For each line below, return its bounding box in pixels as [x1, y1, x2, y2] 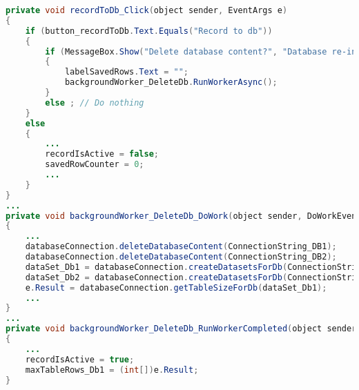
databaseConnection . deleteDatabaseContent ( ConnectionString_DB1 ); [25, 242, 337, 252]
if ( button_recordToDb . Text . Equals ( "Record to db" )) [25, 26, 273, 36]
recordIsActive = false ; [45, 149, 159, 159]
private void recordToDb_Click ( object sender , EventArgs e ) [6, 6, 288, 15]
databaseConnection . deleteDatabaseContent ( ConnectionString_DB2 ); [25, 252, 337, 262]
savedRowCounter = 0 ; [45, 159, 144, 170]
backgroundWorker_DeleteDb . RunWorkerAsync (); [64, 77, 278, 88]
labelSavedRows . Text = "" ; [64, 67, 188, 77]
